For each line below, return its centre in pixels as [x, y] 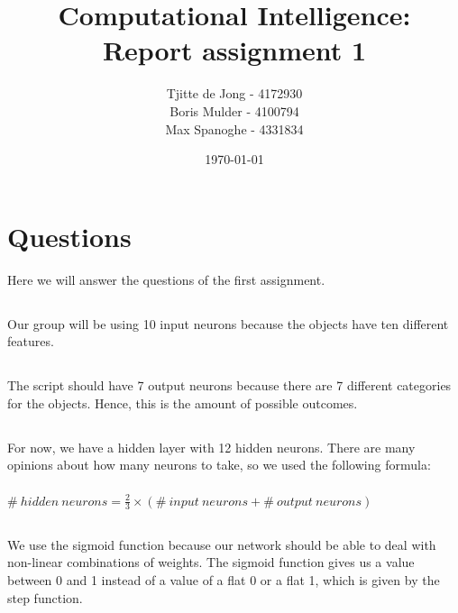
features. [31, 341]
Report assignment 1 [234, 50]
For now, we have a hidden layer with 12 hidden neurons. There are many [211, 447]
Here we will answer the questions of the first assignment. [166, 279]
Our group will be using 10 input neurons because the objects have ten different [228, 323]
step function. [45, 597]
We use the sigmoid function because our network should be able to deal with [222, 544]
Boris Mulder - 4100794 [234, 110]
